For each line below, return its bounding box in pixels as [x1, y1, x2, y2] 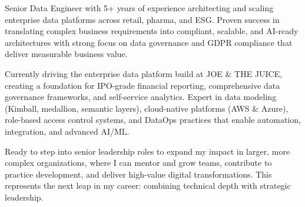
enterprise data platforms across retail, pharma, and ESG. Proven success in [5, 13, 280, 25]
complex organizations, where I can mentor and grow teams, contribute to [5, 156, 272, 169]
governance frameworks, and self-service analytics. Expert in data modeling [5, 91, 277, 103]
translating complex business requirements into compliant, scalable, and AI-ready [5, 25, 299, 37]
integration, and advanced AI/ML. [5, 125, 130, 137]
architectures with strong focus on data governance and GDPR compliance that [5, 36, 293, 48]
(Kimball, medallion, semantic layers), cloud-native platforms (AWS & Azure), [5, 102, 289, 114]
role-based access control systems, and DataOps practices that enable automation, [5, 113, 301, 126]
